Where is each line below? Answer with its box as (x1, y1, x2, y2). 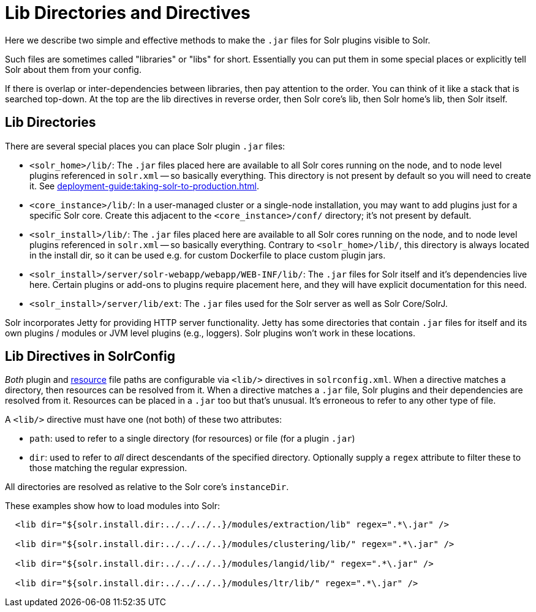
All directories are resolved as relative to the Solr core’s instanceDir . (5, 482, 289, 493)
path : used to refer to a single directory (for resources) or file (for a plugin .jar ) (29, 433, 355, 444)
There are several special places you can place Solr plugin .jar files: (5, 140, 285, 151)
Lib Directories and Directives (5, 2, 251, 23)
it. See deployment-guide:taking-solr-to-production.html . (29, 180, 259, 191)
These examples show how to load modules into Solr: (5, 501, 221, 512)
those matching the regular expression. (29, 463, 187, 474)
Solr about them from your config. (5, 64, 142, 75)
